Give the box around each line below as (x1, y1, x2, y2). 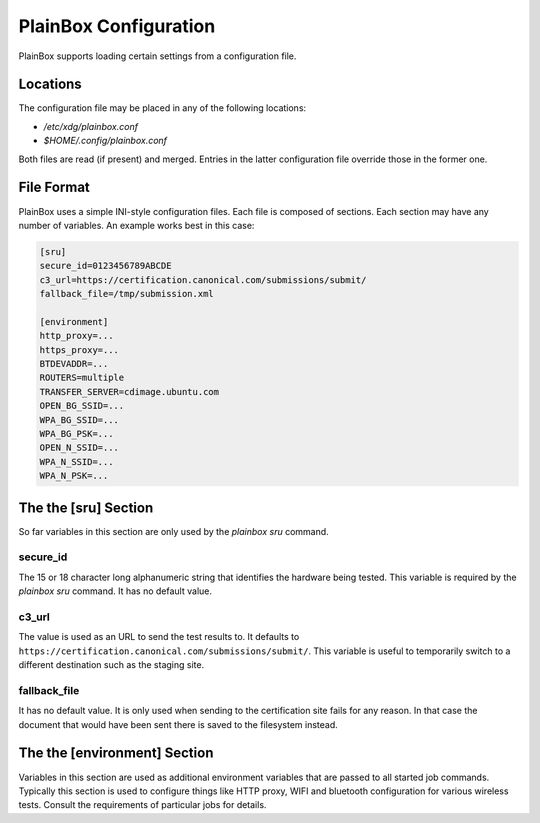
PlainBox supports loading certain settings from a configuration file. (18, 50, 297, 62)
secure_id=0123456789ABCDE (39, 260, 172, 272)
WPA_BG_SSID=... (39, 414, 120, 425)
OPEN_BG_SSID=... (39, 400, 125, 412)
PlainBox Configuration (18, 15, 216, 37)
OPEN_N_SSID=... (39, 442, 120, 454)
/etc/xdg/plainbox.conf (43, 120, 139, 132)
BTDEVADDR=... (39, 358, 109, 370)
